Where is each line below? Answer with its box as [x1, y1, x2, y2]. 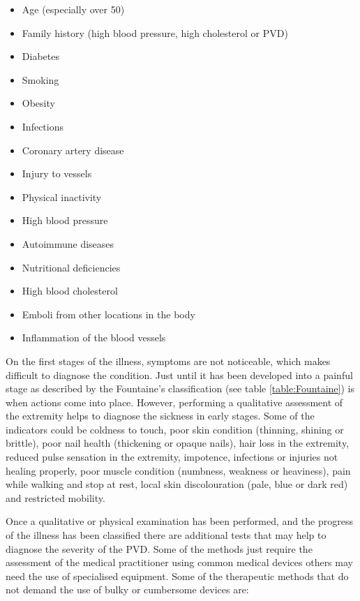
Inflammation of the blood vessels [22, 330, 166, 345]
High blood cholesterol [22, 283, 118, 298]
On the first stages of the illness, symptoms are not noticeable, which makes [6, 353, 331, 368]
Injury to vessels [22, 166, 92, 181]
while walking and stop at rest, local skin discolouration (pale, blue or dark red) [6, 477, 348, 491]
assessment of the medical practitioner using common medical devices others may [6, 555, 353, 570]
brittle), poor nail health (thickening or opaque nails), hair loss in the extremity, [6, 436, 350, 450]
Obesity [22, 96, 55, 110]
